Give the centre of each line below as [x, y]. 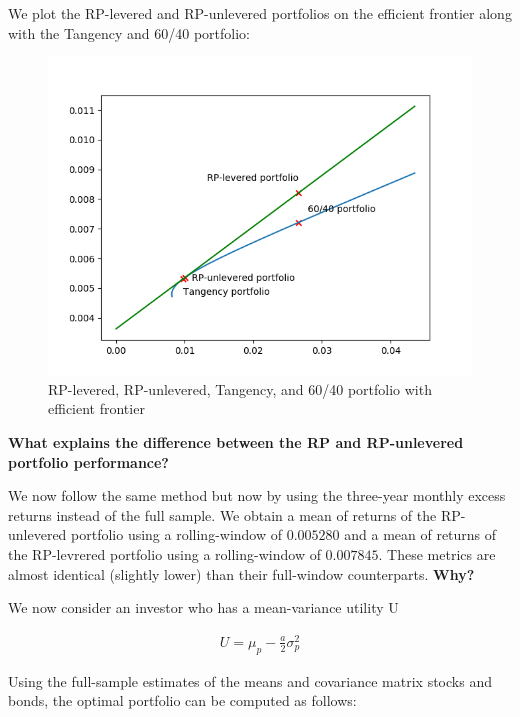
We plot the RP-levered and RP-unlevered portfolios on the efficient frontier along [260, 13]
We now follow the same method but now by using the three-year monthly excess [257, 495]
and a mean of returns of [420, 534]
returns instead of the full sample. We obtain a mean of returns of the [222, 514]
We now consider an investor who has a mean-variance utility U [203, 607]
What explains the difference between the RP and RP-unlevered [236, 441]
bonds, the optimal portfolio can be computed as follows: [182, 700]
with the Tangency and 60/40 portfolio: [129, 32]
